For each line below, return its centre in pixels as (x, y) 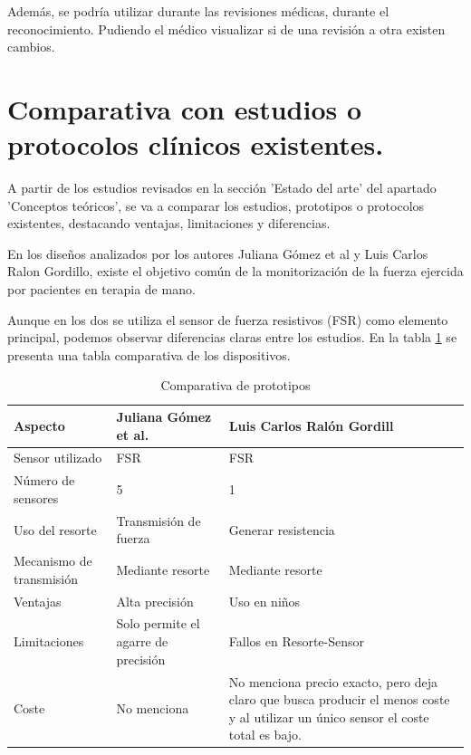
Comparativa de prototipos (235, 385)
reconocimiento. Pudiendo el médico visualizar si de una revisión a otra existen (226, 29)
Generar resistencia (282, 529)
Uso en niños (264, 601)
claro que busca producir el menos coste (339, 699)
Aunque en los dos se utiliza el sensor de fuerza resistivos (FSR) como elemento (228, 319)
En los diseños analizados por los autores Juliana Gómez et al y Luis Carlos (218, 253)
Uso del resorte (55, 529)
